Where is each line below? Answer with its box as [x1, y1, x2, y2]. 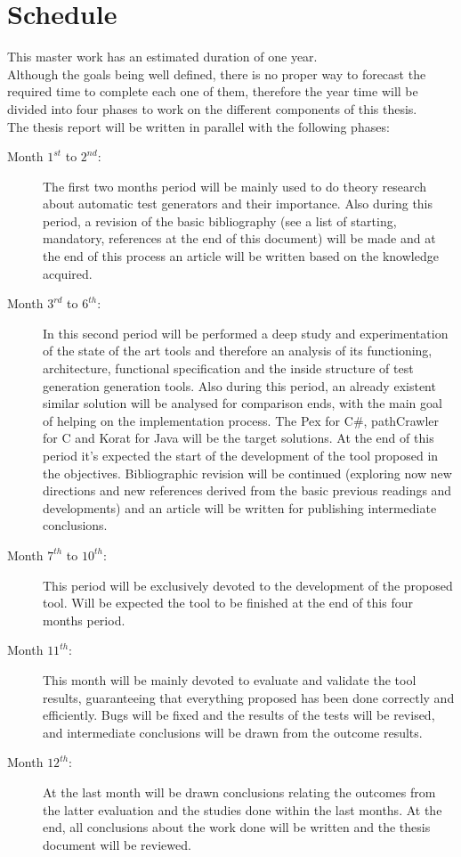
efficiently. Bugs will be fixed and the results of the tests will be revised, [43, 706, 435, 724]
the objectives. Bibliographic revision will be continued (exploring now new [43, 463, 452, 482]
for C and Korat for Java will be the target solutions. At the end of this [43, 428, 434, 447]
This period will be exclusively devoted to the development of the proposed [43, 575, 453, 594]
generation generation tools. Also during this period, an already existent [43, 376, 436, 395]
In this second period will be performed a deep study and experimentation [43, 323, 449, 342]
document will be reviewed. [43, 835, 191, 853]
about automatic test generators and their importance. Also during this [43, 194, 433, 213]
